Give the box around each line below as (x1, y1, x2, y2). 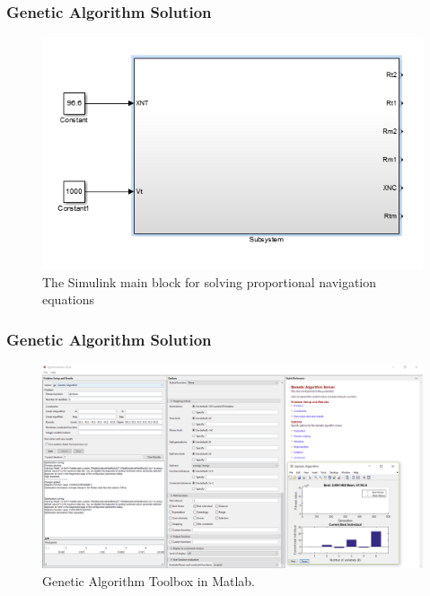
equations (42, 290, 95, 309)
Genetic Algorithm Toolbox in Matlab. (42, 571, 256, 590)
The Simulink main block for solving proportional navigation (42, 272, 377, 291)
